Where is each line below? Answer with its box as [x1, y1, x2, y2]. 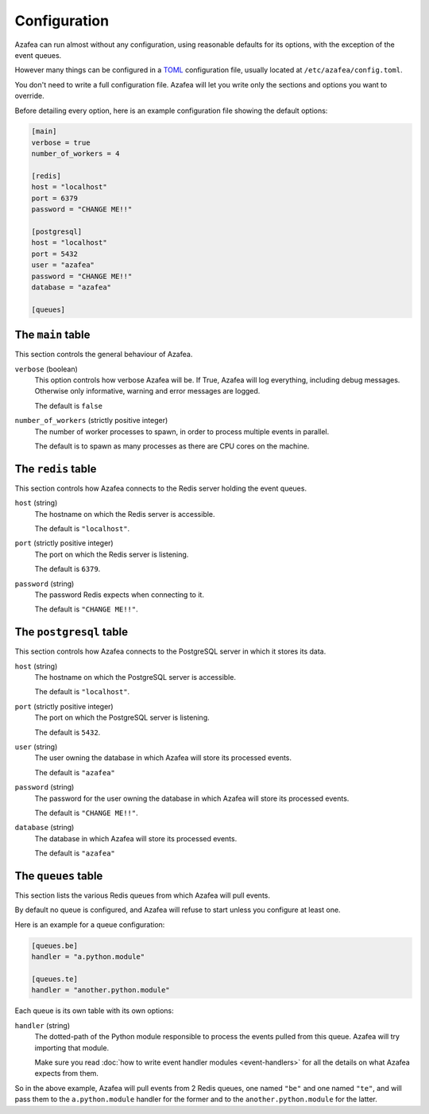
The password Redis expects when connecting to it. [34, 590, 204, 600]
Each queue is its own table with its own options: [14, 1006, 174, 1015]
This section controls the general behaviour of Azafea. [14, 350, 193, 359]
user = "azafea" [31, 261, 95, 270]
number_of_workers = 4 [31, 149, 120, 158]
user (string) [14, 742, 58, 751]
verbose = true [31, 138, 91, 147]
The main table [14, 328, 91, 342]
